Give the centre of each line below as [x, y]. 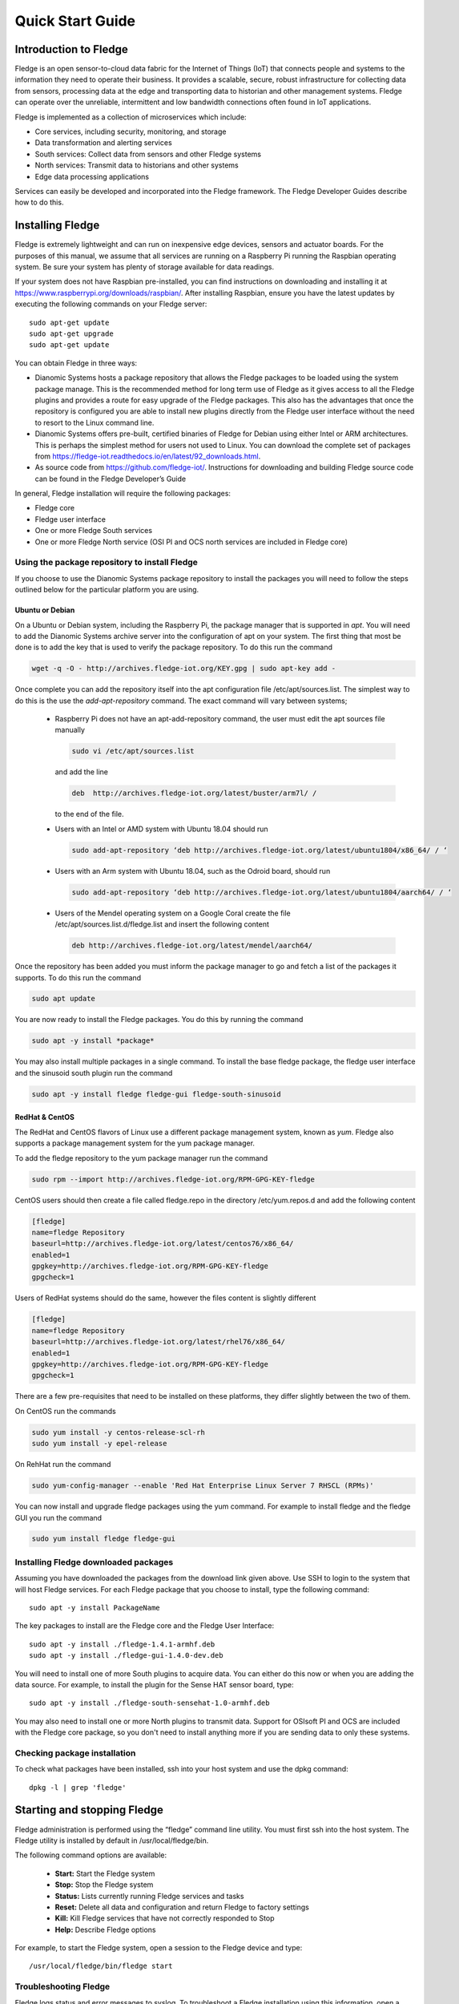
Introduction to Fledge [71, 49]
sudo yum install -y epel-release [99, 1444]
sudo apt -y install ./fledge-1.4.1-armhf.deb [122, 1644]
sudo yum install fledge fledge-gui [104, 1539]
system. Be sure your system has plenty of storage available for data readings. [145, 267]
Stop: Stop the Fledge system [104, 1885]
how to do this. [39, 202]
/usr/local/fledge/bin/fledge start [101, 1966]
